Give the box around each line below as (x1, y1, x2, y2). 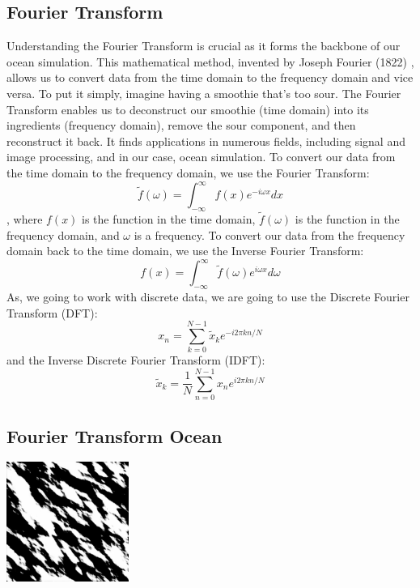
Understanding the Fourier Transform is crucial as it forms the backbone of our (6, 37, 401, 54)
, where (6, 211, 43, 228)
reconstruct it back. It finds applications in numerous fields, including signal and (6, 132, 405, 149)
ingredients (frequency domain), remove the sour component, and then (6, 117, 356, 134)
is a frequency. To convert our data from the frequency (134, 226, 405, 243)
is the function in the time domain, (82, 211, 256, 228)
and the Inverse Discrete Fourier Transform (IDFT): (6, 352, 265, 369)
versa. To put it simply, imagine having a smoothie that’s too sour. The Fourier (6, 84, 401, 101)
